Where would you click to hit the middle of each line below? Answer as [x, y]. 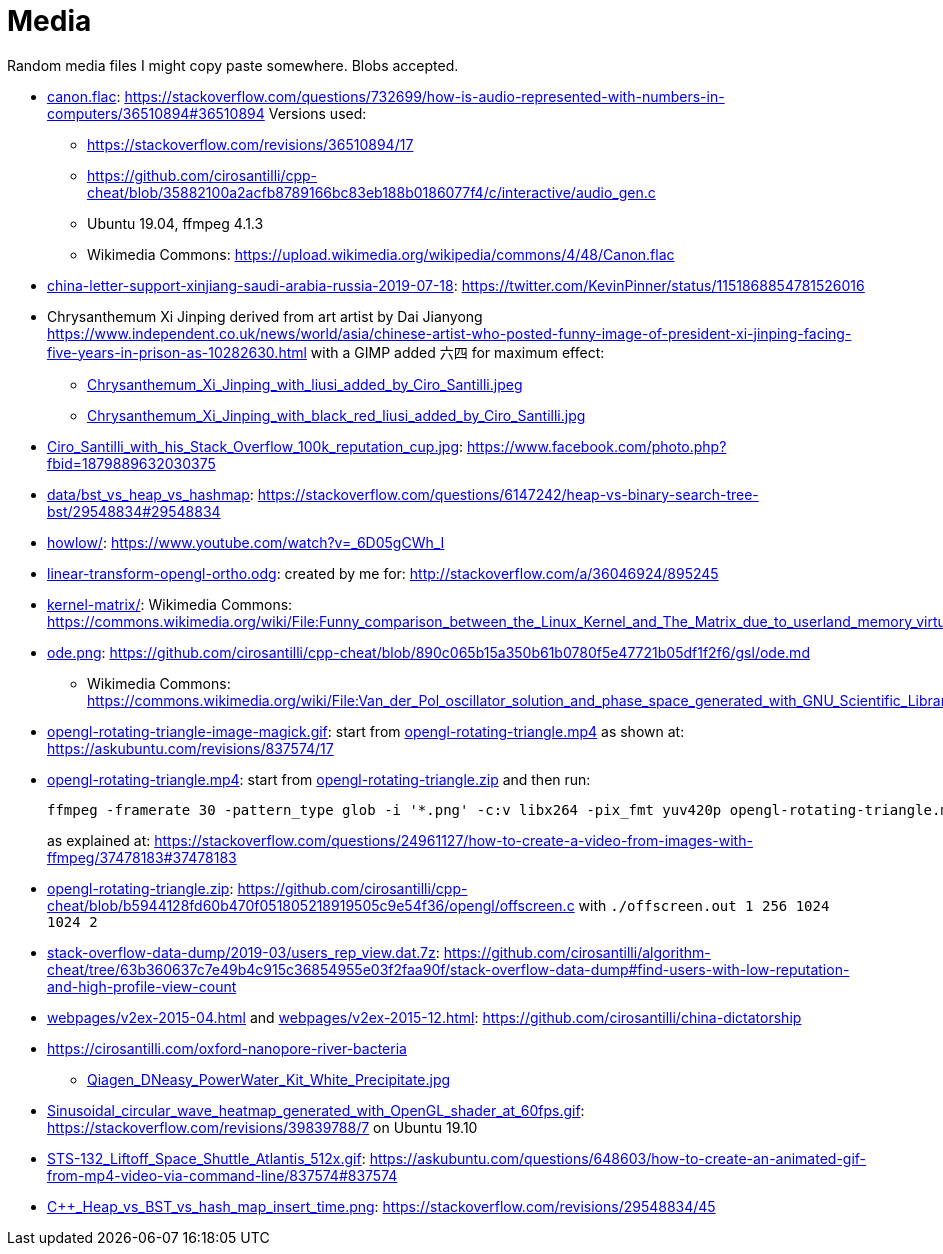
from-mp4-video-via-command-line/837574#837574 [222, 1175]
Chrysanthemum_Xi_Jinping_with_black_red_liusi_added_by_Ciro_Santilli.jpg [336, 415]
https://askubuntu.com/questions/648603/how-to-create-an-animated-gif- [618, 1158]
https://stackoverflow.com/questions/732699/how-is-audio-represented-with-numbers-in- [424, 96]
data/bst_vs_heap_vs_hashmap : [150, 494]
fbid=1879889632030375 [131, 463]
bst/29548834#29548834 [134, 511]
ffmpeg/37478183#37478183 [142, 857]
